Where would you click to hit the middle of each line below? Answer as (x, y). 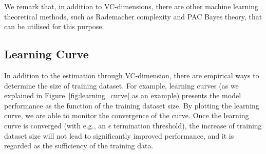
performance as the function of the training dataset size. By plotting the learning (132, 105)
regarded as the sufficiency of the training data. (79, 146)
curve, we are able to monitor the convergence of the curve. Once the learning (127, 115)
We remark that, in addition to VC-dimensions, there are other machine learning (131, 6)
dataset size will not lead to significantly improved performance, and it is (119, 135)
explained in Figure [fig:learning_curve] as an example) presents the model (123, 95)
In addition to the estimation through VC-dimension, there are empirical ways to (132, 75)
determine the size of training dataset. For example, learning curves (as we (121, 85)
